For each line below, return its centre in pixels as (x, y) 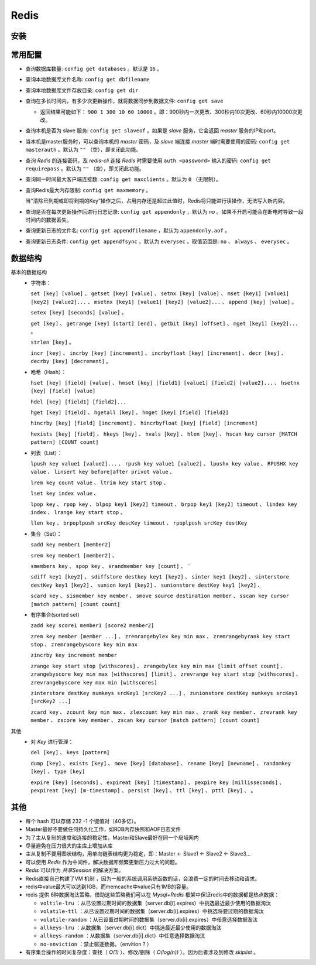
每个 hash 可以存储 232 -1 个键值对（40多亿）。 (83, 821)
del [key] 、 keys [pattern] (70, 752)
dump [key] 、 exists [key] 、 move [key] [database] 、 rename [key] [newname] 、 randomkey (161, 763)
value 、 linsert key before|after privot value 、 (103, 472)
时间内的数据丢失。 (49, 220)
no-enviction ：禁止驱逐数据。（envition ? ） (96, 944)
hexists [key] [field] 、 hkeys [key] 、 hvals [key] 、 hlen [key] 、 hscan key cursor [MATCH (164, 434)
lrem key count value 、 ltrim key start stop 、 (100, 483)
